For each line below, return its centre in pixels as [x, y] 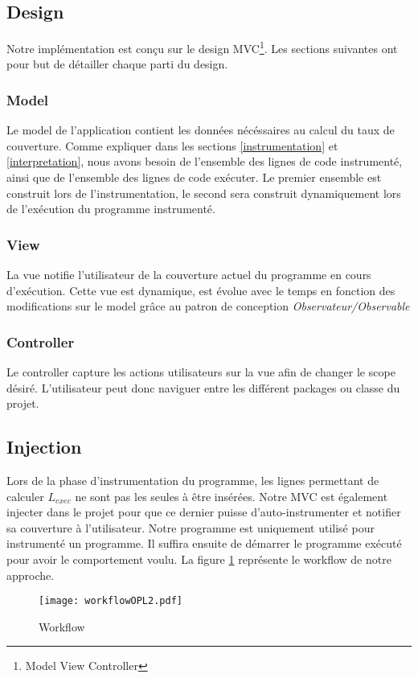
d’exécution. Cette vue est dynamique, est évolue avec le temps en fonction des [201, 290]
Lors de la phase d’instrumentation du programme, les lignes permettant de [193, 481]
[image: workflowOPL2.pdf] [111, 601]
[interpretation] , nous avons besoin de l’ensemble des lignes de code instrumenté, [205, 161]
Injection [44, 447]
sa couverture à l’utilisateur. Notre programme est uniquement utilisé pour [191, 527]
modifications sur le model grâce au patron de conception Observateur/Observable [208, 306]
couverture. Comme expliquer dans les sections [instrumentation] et [172, 145]
